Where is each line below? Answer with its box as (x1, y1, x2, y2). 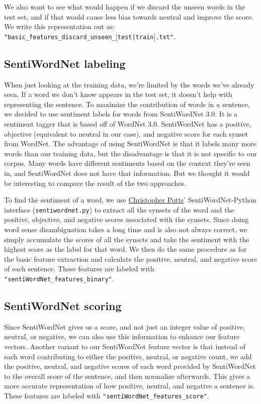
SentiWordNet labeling (4, 55, 126, 71)
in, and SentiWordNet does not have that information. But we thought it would (4, 167, 250, 178)
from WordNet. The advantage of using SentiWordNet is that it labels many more (4, 138, 257, 149)
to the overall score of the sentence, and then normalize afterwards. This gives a (4, 370, 250, 381)
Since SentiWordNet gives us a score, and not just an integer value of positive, (4, 321, 245, 332)
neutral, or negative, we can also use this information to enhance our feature (4, 331, 240, 342)
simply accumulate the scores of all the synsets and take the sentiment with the (4, 234, 249, 244)
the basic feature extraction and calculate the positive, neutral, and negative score (4, 253, 257, 264)
